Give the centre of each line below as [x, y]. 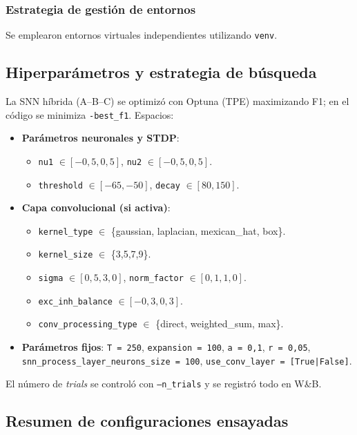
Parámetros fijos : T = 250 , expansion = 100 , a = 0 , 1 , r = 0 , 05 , [166, 347]
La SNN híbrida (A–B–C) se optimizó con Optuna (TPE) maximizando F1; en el [177, 101]
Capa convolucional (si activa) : [96, 207]
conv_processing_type [88, 325]
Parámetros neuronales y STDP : [100, 138]
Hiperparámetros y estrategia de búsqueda [161, 72]
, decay [165, 184]
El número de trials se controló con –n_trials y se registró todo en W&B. [164, 384]
